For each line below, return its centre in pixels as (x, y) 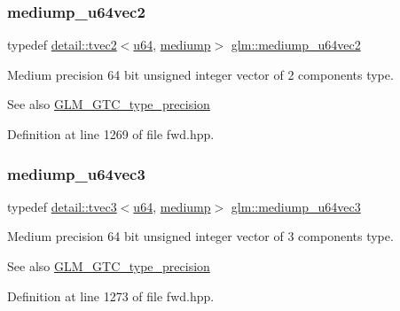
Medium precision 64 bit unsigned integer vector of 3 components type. (200, 236)
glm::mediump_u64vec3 (296, 206)
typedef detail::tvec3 (62, 206)
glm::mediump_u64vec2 (296, 45)
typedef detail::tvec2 (62, 45)
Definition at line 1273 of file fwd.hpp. (111, 295)
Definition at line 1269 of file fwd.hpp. (111, 134)
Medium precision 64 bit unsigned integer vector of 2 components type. (200, 74)
